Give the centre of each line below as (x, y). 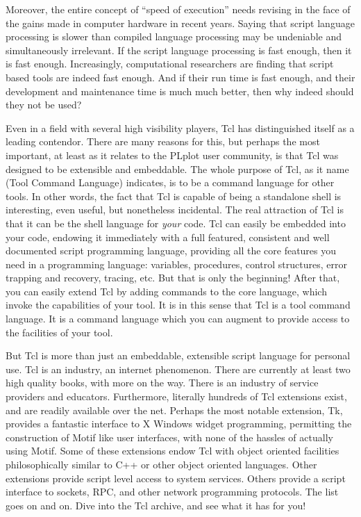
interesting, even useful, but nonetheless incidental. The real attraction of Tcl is (175, 210)
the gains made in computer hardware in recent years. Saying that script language (180, 23)
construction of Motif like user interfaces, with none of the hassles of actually (169, 437)
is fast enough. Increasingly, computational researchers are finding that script (170, 64)
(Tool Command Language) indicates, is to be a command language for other (170, 182)
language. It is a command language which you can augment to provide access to (178, 319)
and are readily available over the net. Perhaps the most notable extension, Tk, (174, 410)
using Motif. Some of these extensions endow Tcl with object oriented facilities (173, 451)
